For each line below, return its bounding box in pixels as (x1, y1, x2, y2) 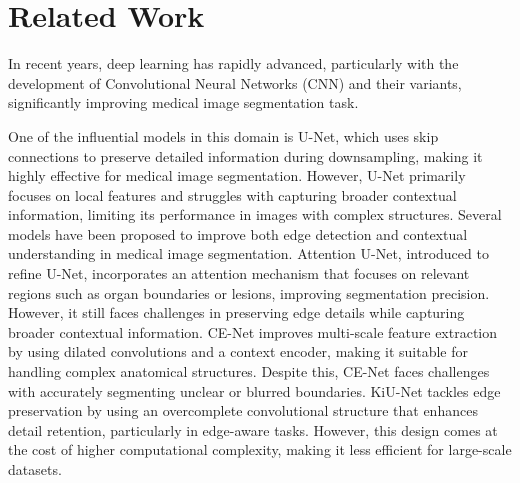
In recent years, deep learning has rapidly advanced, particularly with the (8, 53, 459, 74)
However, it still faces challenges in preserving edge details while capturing (8, 302, 465, 323)
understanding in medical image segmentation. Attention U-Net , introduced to (8, 243, 489, 264)
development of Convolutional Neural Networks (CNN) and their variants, (8, 72, 462, 93)
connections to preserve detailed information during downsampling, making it (8, 145, 483, 166)
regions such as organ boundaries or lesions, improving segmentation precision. (8, 282, 490, 303)
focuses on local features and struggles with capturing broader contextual (8, 184, 457, 205)
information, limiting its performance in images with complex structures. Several (8, 204, 502, 225)
